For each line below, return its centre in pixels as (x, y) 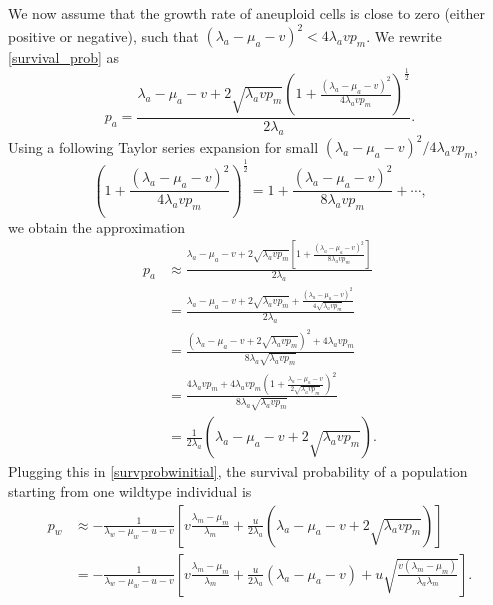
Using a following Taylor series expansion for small (163, 146)
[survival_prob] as (64, 57)
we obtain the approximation (97, 226)
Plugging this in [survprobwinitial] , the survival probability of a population (238, 471)
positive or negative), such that (103, 35)
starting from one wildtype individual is (130, 491)
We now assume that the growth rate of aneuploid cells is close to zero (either (246, 13)
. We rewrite (404, 35)
